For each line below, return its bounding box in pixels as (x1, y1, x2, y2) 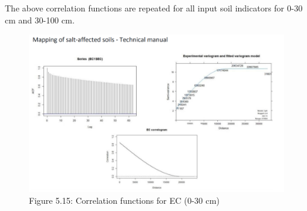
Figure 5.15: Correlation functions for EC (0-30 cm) (29, 194, 220, 206)
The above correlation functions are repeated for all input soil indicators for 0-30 (5, 2, 303, 14)
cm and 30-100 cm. (5, 13, 75, 26)
